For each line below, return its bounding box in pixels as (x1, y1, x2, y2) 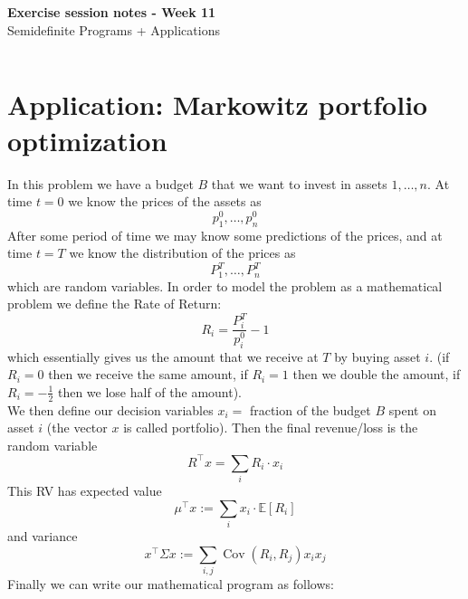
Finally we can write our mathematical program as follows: (7, 575, 334, 593)
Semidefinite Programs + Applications (7, 20, 220, 39)
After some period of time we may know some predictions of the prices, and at (7, 225, 443, 244)
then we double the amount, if (292, 365, 461, 384)
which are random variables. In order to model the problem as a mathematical (7, 276, 443, 295)
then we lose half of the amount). (57, 382, 243, 401)
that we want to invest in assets (211, 174, 387, 193)
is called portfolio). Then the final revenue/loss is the (123, 418, 418, 437)
